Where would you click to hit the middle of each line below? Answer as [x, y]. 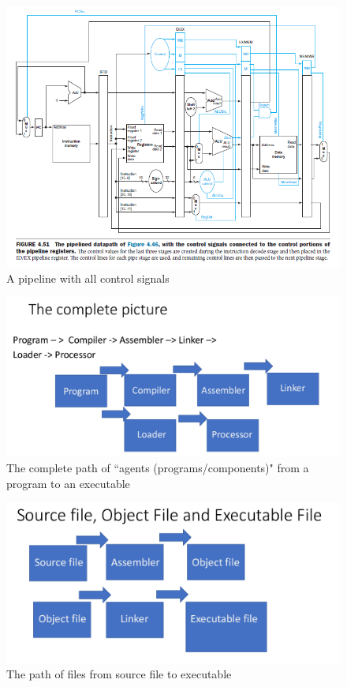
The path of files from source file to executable [119, 674]
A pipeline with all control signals [88, 278]
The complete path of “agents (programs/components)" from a [158, 468]
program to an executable [68, 483]
